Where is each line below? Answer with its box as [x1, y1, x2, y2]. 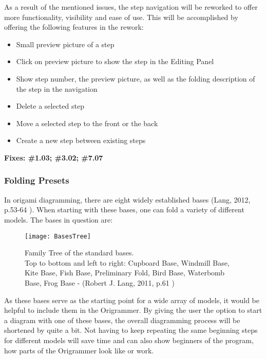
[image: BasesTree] [25, 232, 91, 240]
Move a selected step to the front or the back [16, 117, 158, 128]
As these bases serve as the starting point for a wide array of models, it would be [4, 294, 259, 305]
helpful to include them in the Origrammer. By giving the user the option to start [4, 305, 262, 315]
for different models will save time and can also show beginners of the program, [4, 334, 254, 345]
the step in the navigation [16, 83, 98, 94]
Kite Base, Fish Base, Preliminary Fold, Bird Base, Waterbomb [25, 267, 225, 278]
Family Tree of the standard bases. [25, 247, 134, 258]
